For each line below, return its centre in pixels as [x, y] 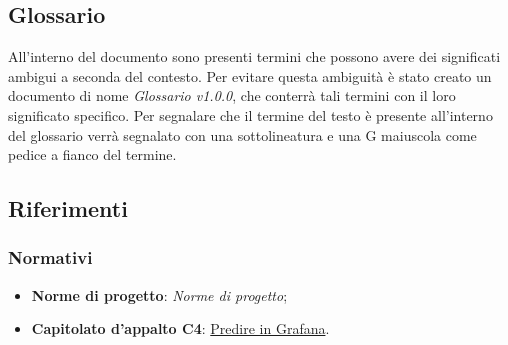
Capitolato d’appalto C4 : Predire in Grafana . [180, 328]
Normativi [50, 257]
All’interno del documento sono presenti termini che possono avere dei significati [254, 56]
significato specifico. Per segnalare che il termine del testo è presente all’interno [250, 114]
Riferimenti [68, 208]
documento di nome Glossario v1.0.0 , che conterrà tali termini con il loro [232, 95]
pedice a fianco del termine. [92, 154]
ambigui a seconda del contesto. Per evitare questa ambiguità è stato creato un [250, 75]
